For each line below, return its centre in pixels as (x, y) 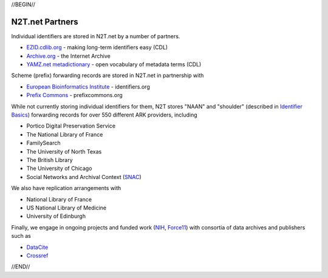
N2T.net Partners (45, 22)
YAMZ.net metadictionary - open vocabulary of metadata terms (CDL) (114, 64)
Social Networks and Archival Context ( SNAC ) (84, 177)
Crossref (37, 256)
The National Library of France (65, 134)
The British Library (50, 160)
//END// (21, 266)
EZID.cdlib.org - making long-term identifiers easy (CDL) (97, 47)
